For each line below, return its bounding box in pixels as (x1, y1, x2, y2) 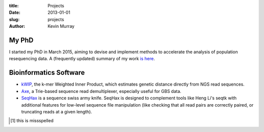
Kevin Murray (47, 23, 75, 29)
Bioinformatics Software (9, 68, 85, 77)
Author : (9, 23, 25, 29)
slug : (9, 16, 20, 22)
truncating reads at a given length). (21, 109, 92, 114)
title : (9, 3, 19, 8)
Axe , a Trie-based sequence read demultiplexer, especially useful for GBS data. (21, 88, 182, 94)
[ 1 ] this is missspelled (10, 118, 54, 124)
